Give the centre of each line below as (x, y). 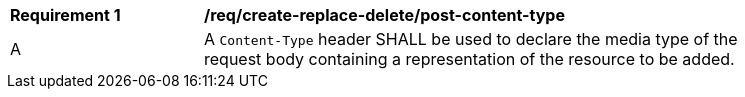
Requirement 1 (65, 15)
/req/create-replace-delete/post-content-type (384, 15)
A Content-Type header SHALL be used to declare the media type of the (471, 39)
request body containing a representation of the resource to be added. (469, 59)
